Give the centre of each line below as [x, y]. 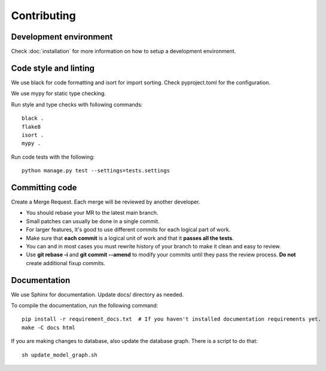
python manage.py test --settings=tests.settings [96, 171]
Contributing [43, 16]
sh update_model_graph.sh [60, 355]
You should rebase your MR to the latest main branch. [92, 213]
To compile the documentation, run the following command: [85, 306]
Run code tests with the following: [53, 157]
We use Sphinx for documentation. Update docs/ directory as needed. [98, 294]
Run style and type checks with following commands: [77, 104]
